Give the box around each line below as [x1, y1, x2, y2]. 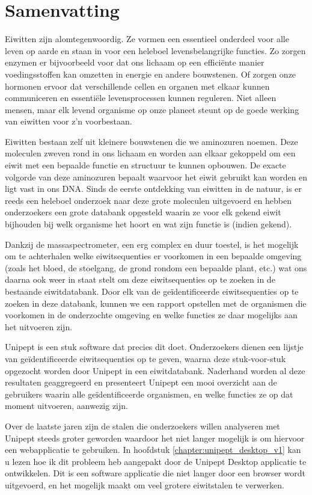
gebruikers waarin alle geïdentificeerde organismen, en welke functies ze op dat [5, 387, 293, 400]
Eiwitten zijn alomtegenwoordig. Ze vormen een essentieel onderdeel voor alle [5, 32, 289, 45]
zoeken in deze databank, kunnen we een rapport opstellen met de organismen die [5, 297, 307, 309]
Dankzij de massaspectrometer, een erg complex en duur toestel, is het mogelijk [5, 238, 299, 250]
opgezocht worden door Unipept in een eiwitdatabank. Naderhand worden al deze [5, 364, 305, 377]
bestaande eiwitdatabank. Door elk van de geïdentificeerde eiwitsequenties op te [5, 285, 299, 297]
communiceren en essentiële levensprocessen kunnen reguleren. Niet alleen [5, 91, 277, 104]
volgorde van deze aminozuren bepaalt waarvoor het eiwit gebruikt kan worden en [5, 170, 308, 183]
